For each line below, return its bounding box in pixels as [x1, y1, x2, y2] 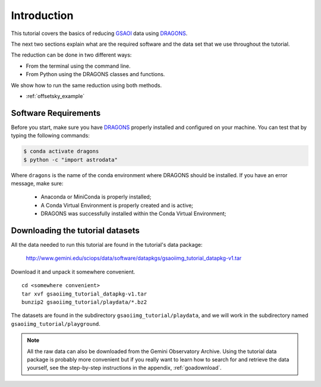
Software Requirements [11, 108, 101, 118]
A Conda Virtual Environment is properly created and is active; [40, 202, 193, 209]
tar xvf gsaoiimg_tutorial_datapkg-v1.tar [21, 290, 147, 297]
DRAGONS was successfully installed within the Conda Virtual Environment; [40, 210, 226, 217]
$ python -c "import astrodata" [23, 156, 118, 163]
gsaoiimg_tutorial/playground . [11, 320, 101, 327]
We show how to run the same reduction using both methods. [11, 81, 162, 89]
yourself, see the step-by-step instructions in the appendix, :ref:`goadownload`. [27, 364, 222, 372]
